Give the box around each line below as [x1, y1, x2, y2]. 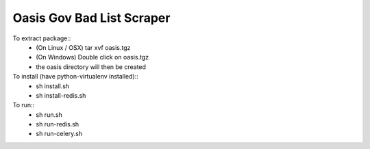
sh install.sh [36, 82, 70, 90]
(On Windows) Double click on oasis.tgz [36, 53, 149, 62]
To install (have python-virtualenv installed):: [12, 72, 138, 81]
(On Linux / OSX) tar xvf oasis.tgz [36, 43, 131, 51]
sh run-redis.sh [36, 120, 79, 128]
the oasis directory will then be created [36, 62, 147, 71]
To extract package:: [12, 34, 71, 42]
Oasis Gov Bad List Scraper [12, 10, 171, 25]
